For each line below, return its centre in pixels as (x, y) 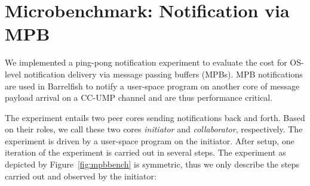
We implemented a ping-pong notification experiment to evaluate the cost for (146, 62)
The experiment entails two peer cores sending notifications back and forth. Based (155, 117)
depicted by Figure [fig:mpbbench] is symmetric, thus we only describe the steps (152, 164)
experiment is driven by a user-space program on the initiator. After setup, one (150, 140)
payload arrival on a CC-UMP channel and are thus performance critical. (139, 97)
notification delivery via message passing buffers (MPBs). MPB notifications (163, 74)
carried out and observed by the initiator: (81, 176)
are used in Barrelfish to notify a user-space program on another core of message (152, 86)
